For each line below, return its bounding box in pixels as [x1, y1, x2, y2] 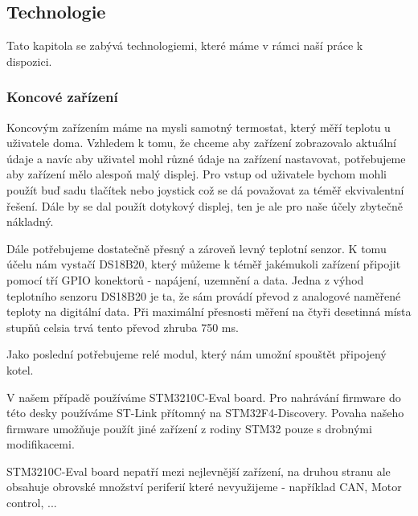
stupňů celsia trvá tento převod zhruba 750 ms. [6, 318, 239, 335]
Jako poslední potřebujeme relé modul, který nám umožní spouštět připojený [6, 346, 387, 362]
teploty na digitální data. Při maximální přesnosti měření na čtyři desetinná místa [6, 303, 412, 320]
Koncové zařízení [6, 87, 118, 107]
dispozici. [6, 52, 52, 69]
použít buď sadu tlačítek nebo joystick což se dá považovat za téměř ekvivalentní [6, 181, 404, 198]
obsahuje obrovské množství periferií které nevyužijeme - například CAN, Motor [6, 478, 402, 495]
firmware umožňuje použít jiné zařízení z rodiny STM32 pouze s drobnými [6, 420, 372, 436]
